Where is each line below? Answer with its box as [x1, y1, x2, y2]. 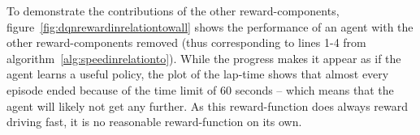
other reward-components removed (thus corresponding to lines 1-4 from [6, 34, 366, 51]
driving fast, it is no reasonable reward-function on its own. [6, 113, 302, 130]
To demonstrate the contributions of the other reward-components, [6, 2, 340, 19]
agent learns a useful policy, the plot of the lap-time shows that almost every [6, 65, 389, 82]
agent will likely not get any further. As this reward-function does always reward [6, 97, 409, 114]
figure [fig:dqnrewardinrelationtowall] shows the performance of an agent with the [6, 18, 414, 35]
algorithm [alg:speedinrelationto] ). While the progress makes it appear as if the [6, 49, 401, 66]
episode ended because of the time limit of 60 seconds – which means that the [6, 81, 394, 98]
